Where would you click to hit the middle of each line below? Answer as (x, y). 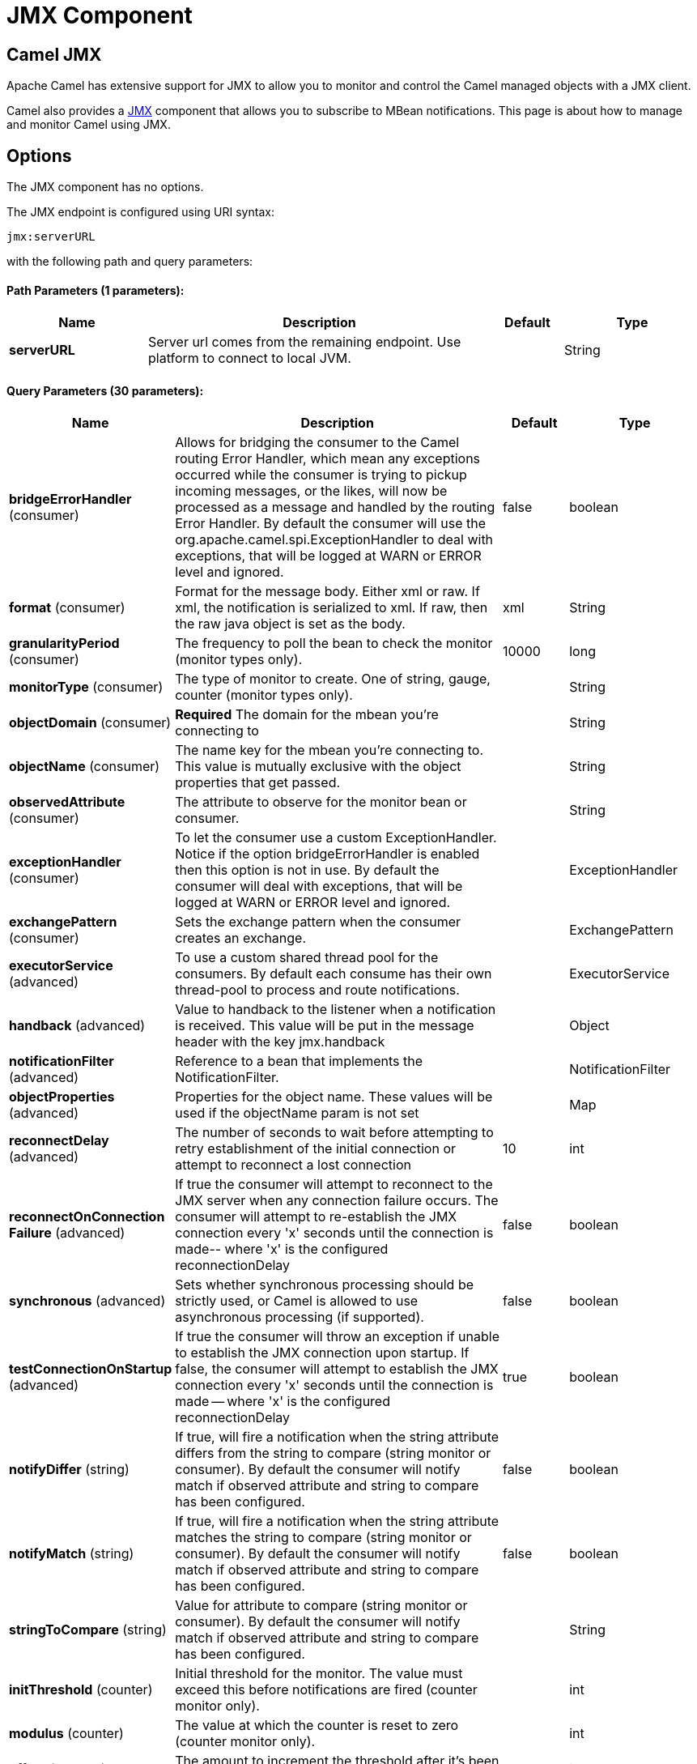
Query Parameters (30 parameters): (105, 390)
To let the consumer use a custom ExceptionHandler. (336, 838)
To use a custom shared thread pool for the (307, 958)
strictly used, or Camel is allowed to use (297, 1301)
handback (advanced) (77, 1026)
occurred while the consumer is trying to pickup (321, 475)
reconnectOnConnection (87, 1217)
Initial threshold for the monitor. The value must (319, 1674)
